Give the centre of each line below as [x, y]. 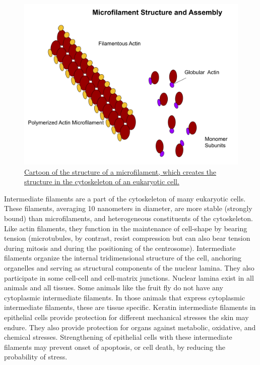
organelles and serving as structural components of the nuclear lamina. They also [129, 267]
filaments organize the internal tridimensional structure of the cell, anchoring [123, 258]
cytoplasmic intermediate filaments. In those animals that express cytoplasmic [125, 297]
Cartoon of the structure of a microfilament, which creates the [120, 171]
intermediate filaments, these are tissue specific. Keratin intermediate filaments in [130, 307]
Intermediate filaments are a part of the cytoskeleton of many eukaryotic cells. [125, 198]
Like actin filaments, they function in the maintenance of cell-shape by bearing [126, 228]
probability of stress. [36, 357]
